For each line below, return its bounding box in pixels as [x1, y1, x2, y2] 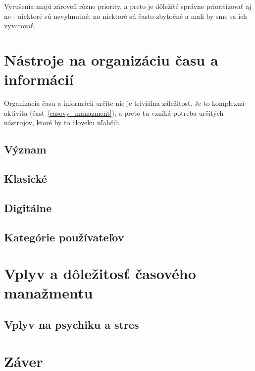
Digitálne [4, 200, 52, 215]
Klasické [4, 171, 47, 186]
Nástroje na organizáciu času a [4, 49, 218, 70]
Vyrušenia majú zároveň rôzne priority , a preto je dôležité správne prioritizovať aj [4, 1, 252, 11]
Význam [4, 142, 47, 157]
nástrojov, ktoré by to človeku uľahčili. [4, 117, 121, 128]
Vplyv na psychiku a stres [4, 316, 139, 332]
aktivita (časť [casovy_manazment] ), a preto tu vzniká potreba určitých [4, 107, 224, 118]
